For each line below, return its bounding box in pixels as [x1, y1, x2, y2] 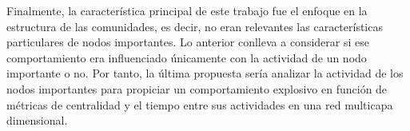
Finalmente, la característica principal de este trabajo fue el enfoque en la [6, 2, 368, 18]
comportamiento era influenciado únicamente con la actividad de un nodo [6, 49, 367, 65]
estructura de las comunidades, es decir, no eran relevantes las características [6, 18, 383, 34]
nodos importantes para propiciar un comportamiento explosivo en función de [6, 80, 388, 97]
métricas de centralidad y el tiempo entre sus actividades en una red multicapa [6, 96, 393, 113]
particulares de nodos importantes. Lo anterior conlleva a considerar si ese [6, 34, 369, 50]
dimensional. [6, 112, 68, 129]
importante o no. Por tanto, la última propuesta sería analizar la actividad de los [6, 65, 404, 81]
